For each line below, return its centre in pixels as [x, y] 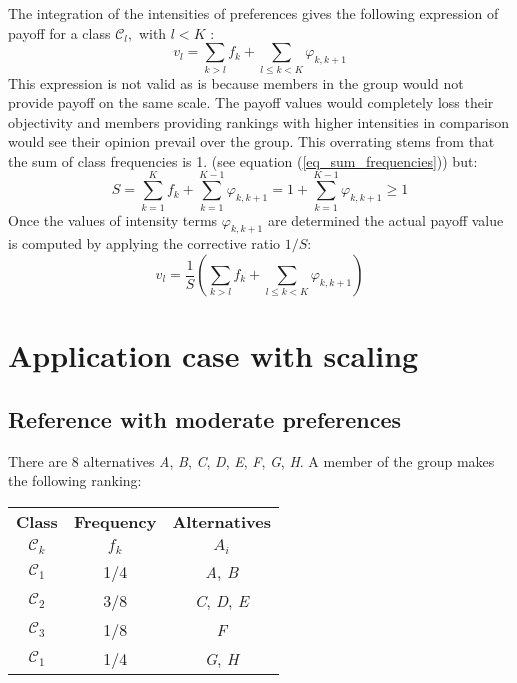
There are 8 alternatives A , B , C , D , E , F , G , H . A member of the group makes [251, 460]
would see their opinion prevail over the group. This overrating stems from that [251, 141]
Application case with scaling [213, 355]
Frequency [115, 521]
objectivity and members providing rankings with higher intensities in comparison [259, 121]
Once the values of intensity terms [113, 219]
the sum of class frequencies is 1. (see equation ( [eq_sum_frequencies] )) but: [243, 160]
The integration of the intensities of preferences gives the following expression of [253, 13]
